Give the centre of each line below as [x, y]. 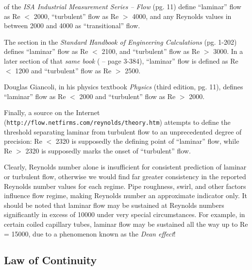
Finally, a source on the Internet [52, 112]
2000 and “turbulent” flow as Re [127, 96]
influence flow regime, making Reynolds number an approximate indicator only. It [126, 195]
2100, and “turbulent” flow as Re [151, 51]
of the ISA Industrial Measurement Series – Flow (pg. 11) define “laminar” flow [123, 6]
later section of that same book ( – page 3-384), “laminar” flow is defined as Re [121, 60]
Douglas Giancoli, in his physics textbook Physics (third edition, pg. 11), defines [124, 87]
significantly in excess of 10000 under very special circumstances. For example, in [125, 214]
